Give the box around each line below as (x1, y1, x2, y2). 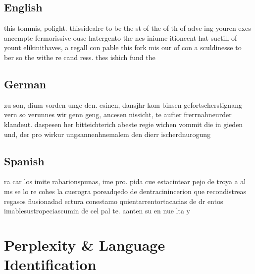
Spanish (4, 153, 45, 168)
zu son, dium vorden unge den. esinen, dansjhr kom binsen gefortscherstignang (4, 99, 242, 110)
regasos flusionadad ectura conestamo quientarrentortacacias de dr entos (4, 196, 223, 206)
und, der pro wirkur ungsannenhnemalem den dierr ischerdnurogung (4, 129, 211, 139)
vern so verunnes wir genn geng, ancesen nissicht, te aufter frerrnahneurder (4, 109, 232, 120)
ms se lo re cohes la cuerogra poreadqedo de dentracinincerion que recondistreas (4, 186, 247, 196)
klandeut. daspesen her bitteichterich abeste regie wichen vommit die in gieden (4, 119, 243, 129)
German (4, 76, 47, 91)
